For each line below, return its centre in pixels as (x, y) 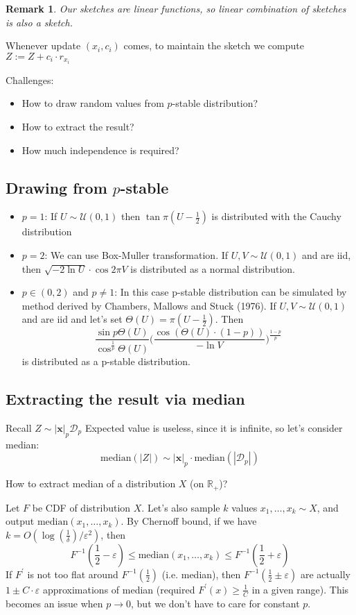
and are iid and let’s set (72, 319)
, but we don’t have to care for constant (215, 603)
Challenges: (30, 79)
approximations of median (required (119, 589)
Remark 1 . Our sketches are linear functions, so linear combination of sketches (176, 8)
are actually (326, 574)
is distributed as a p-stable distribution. (106, 361)
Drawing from (56, 187)
